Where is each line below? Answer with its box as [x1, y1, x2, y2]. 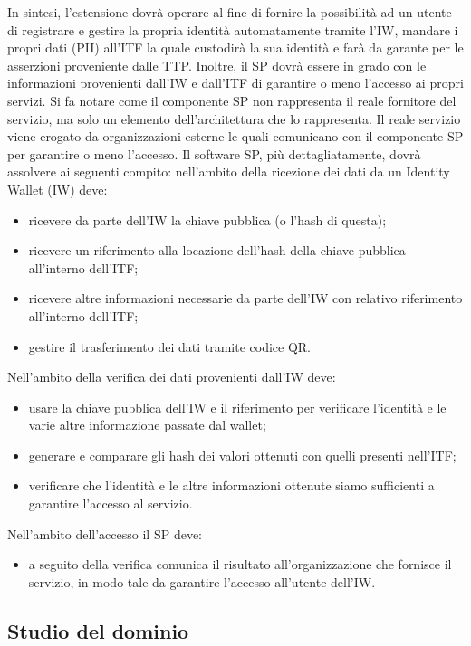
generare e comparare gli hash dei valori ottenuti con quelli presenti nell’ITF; [28, 445, 457, 464]
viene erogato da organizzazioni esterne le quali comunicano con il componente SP [7, 127, 464, 146]
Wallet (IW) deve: [7, 179, 108, 198]
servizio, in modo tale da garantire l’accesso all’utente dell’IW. [28, 572, 376, 591]
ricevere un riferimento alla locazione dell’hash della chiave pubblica [28, 241, 406, 260]
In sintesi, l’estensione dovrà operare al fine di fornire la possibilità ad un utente [7, 3, 452, 21]
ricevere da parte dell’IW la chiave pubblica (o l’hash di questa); [28, 210, 387, 229]
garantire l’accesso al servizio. [28, 494, 193, 513]
